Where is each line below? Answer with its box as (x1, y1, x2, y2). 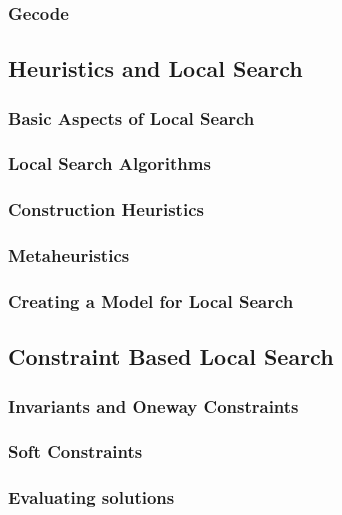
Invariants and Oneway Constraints (8, 393, 299, 418)
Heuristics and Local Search (8, 53, 303, 84)
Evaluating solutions (8, 485, 175, 510)
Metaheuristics (8, 243, 130, 268)
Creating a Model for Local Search (8, 288, 294, 313)
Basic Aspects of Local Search (8, 105, 255, 130)
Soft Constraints (8, 439, 143, 464)
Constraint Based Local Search (8, 341, 334, 372)
